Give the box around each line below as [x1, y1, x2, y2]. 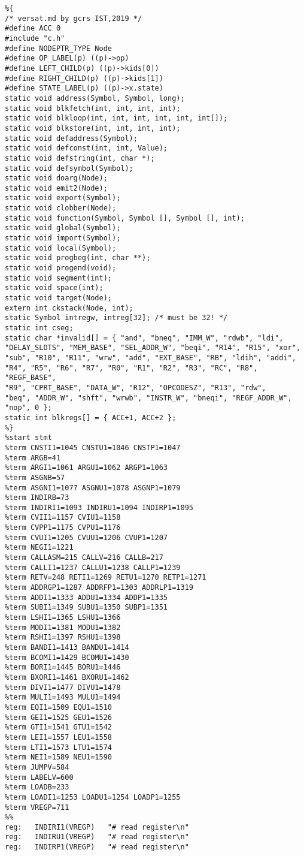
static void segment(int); [5, 273, 112, 282]
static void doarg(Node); [5, 174, 108, 183]
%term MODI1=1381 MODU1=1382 [5, 623, 121, 632]
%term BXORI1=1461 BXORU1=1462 [5, 673, 129, 682]
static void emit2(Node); [5, 183, 108, 192]
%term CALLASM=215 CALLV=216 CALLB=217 [5, 553, 163, 562]
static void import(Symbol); [5, 234, 121, 243]
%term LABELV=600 [5, 773, 74, 782]
